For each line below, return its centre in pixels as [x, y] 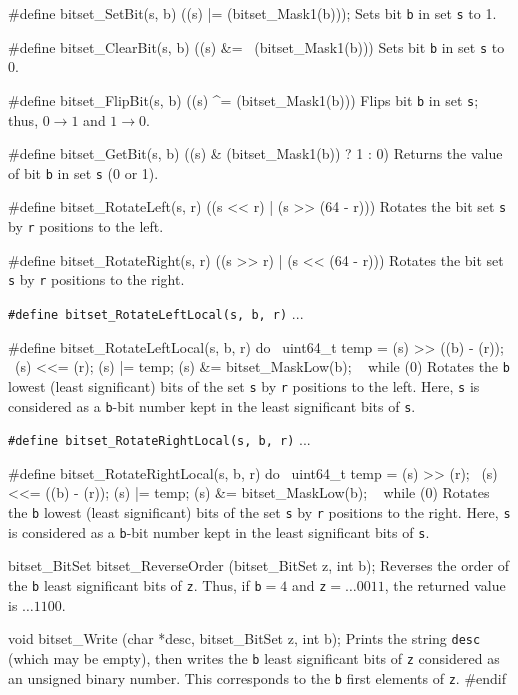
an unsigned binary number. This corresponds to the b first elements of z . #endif [257, 677]
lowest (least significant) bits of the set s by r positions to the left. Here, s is [244, 385]
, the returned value [445, 584]
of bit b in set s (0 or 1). [83, 172]
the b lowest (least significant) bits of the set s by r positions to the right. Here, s [259, 512]
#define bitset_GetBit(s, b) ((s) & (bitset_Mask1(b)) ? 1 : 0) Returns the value [255, 153]
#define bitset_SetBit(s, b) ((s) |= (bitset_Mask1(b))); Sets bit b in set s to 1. [252, 13]
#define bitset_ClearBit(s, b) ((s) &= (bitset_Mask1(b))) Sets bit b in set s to [256, 46]
